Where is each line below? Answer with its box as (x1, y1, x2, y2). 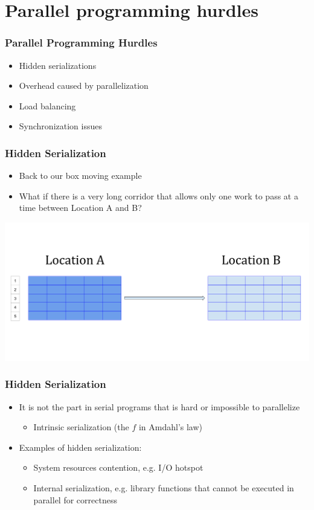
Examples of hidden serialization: (19, 441, 142, 453)
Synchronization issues (19, 120, 102, 132)
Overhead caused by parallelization (19, 79, 149, 92)
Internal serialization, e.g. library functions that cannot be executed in (33, 482, 294, 494)
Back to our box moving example (19, 169, 142, 182)
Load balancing (19, 99, 76, 112)
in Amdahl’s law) (138, 421, 203, 433)
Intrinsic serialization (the (33, 421, 129, 433)
